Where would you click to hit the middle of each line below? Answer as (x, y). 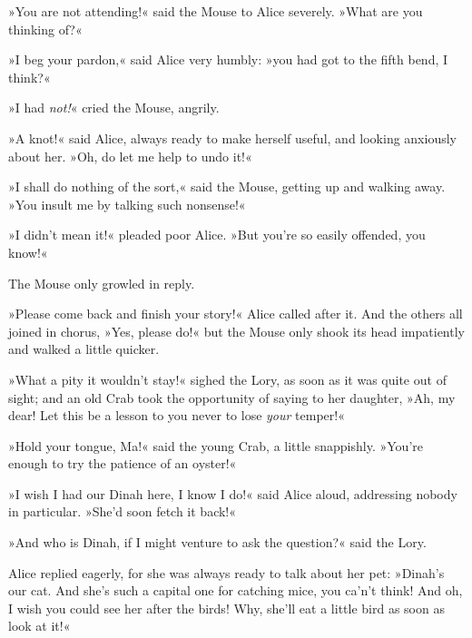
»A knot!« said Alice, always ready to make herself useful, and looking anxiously (232, 137)
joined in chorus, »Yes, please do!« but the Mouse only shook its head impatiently (236, 331)
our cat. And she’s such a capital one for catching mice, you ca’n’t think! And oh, (236, 590)
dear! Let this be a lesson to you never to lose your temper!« (177, 415)
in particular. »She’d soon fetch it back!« (123, 511)
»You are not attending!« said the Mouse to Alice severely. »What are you (216, 11)
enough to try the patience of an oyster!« (123, 463)
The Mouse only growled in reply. (102, 283)
